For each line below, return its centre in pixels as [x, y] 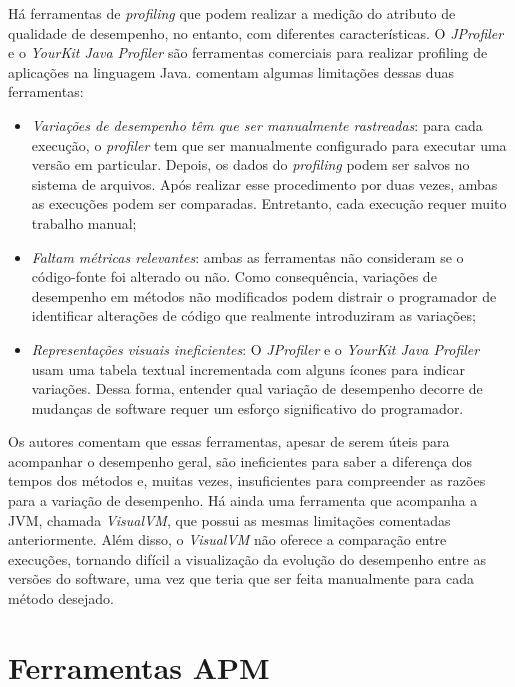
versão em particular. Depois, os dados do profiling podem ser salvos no [250, 164]
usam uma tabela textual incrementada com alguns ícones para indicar [248, 368]
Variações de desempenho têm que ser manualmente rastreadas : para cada [257, 124]
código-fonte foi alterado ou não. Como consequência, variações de [234, 276]
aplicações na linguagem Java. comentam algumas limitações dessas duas [231, 71]
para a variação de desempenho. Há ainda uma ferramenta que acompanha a [243, 500]
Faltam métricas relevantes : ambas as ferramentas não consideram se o [247, 256]
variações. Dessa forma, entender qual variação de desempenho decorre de [257, 388]
